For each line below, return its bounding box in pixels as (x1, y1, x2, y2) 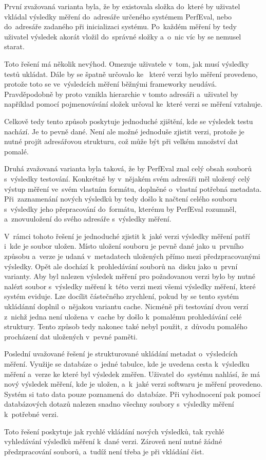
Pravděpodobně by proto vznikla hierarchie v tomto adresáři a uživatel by (4, 88, 238, 99)
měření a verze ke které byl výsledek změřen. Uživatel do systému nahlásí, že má (4, 368, 260, 379)
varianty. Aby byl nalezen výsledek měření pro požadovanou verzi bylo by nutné (4, 271, 256, 282)
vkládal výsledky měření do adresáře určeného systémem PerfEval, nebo (4, 11, 232, 22)
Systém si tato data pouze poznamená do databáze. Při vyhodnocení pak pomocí (4, 388, 260, 399)
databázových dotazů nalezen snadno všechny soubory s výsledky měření (4, 398, 234, 409)
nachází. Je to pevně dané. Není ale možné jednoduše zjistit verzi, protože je (4, 126, 244, 136)
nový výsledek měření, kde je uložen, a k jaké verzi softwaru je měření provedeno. (4, 378, 263, 389)
